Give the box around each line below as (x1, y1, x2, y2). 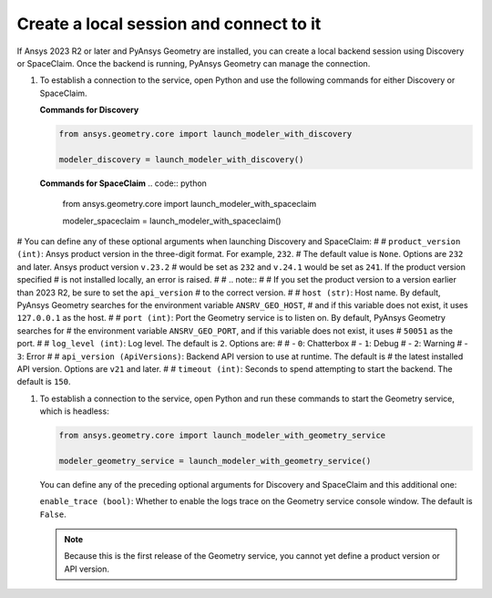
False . (39, 509, 67, 520)
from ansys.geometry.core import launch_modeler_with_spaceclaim (62, 199, 317, 210)
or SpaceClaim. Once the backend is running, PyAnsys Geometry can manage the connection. (16, 57, 371, 68)
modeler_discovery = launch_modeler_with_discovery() (58, 154, 304, 164)
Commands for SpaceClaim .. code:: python (39, 178, 207, 189)
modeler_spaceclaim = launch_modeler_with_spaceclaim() (62, 215, 282, 226)
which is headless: (39, 406, 109, 417)
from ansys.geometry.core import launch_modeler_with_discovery (58, 129, 353, 139)
